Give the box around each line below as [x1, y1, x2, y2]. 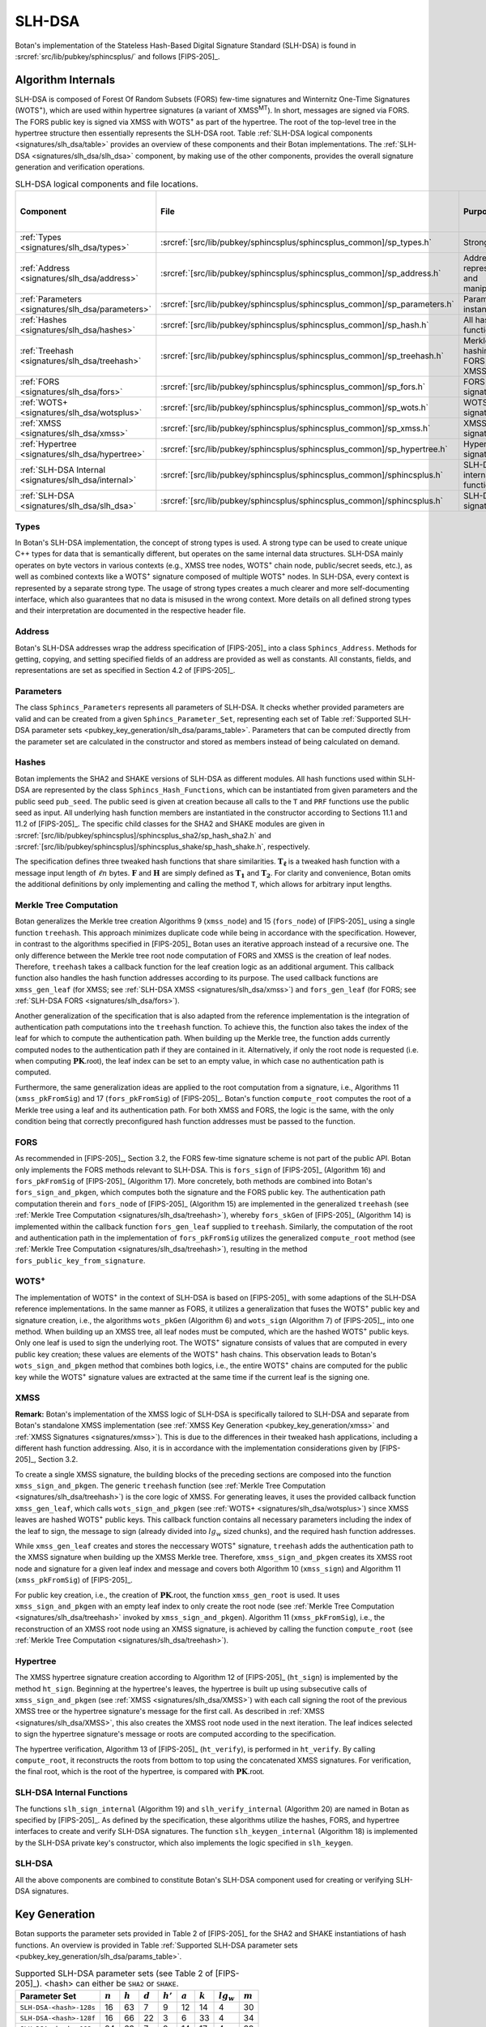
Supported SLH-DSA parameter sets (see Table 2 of [15, 1967, 214, 1978]
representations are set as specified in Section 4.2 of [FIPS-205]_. [15, 666, 236, 675]
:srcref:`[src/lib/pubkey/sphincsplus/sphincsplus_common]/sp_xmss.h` [160, 422, 431, 434]
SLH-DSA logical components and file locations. [15, 178, 198, 190]
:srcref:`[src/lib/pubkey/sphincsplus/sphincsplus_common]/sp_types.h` [160, 236, 433, 247]
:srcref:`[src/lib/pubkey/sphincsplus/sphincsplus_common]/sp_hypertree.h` [160, 444, 449, 455]
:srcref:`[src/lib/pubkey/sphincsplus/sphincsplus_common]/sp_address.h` [160, 268, 441, 279]
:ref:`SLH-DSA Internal [19, 465, 105, 476]
